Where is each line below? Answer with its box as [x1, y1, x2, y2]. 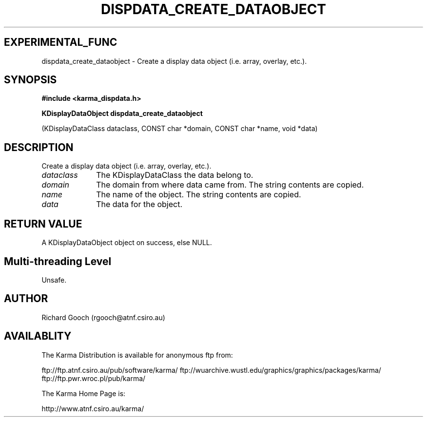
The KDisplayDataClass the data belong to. [96, 170, 253, 180]
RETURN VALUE [4, 217, 82, 230]
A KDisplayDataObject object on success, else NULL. [41, 238, 212, 247]
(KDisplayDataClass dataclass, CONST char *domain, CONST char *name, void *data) [41, 124, 318, 133]
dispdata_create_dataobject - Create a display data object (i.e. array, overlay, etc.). [41, 57, 307, 65]
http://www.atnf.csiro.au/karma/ [41, 404, 144, 413]
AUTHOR [4, 292, 48, 305]
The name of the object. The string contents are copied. [96, 190, 301, 200]
